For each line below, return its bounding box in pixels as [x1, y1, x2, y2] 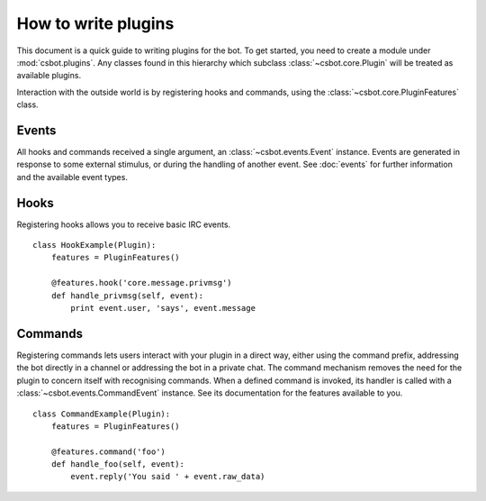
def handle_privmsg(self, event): [50, 290, 204, 301]
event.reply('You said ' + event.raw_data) [70, 471, 265, 482]
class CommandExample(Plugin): [32, 408, 171, 419]
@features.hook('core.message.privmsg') [50, 278, 233, 288]
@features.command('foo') [50, 446, 166, 457]
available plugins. [16, 70, 81, 81]
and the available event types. [16, 171, 128, 182]
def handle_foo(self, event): [50, 460, 184, 469]
